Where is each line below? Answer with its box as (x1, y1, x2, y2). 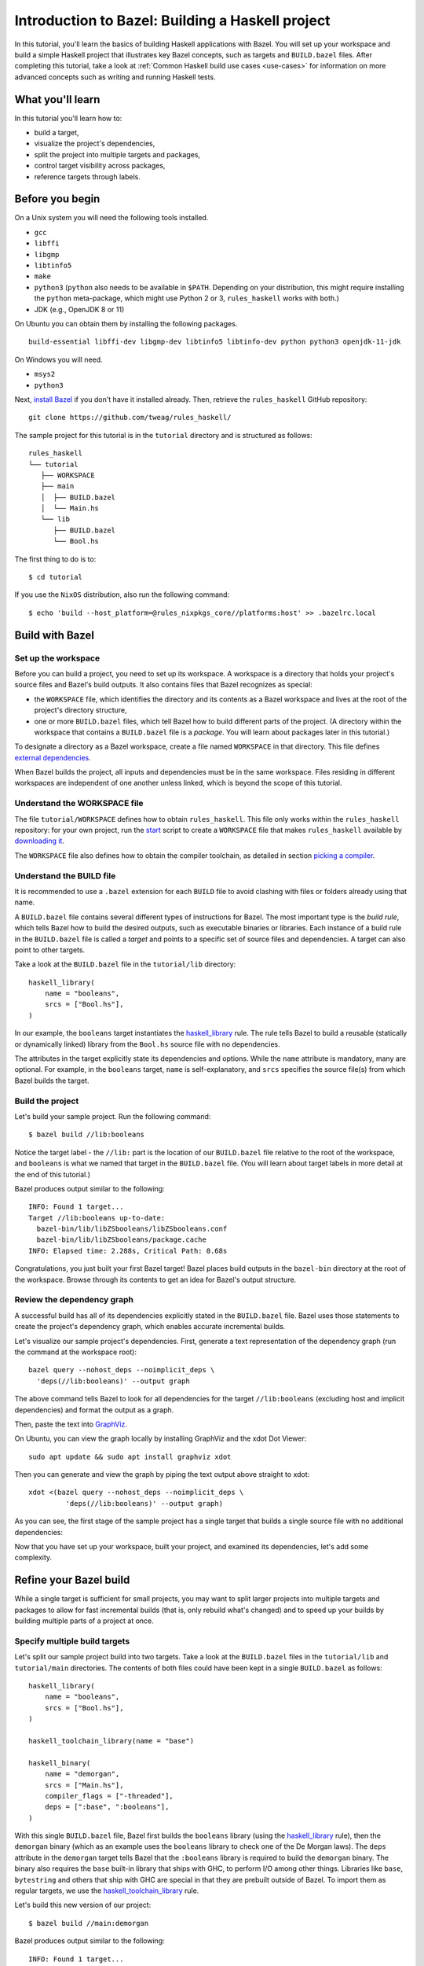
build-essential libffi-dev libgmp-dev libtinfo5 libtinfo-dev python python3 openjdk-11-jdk (28, 337, 401, 346)
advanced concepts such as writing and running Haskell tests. (14, 72, 216, 82)
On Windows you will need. (14, 355, 103, 364)
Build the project (14, 1095, 79, 1106)
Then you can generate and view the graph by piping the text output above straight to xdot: (14, 1470, 310, 1479)
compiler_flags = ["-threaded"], (44, 1791, 174, 1800)
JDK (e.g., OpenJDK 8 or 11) (34, 304, 125, 314)
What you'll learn (14, 93, 101, 106)
